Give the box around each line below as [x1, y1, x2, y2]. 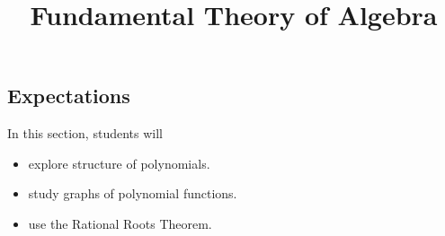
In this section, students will [7, 124, 163, 143]
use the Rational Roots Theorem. [28, 214, 212, 232]
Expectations [7, 82, 130, 109]
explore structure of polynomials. [28, 153, 210, 172]
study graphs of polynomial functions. [28, 184, 237, 203]
